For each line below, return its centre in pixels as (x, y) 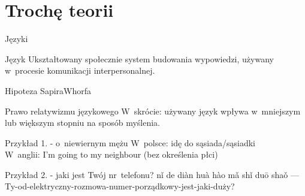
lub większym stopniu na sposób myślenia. (82, 123)
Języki (16, 39)
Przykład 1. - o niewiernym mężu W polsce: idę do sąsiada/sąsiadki (130, 142)
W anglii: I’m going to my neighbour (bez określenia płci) (111, 154)
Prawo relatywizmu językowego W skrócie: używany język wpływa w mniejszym (153, 111)
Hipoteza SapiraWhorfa (48, 90)
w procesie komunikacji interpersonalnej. (80, 70)
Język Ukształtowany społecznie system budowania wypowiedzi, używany (139, 58)
